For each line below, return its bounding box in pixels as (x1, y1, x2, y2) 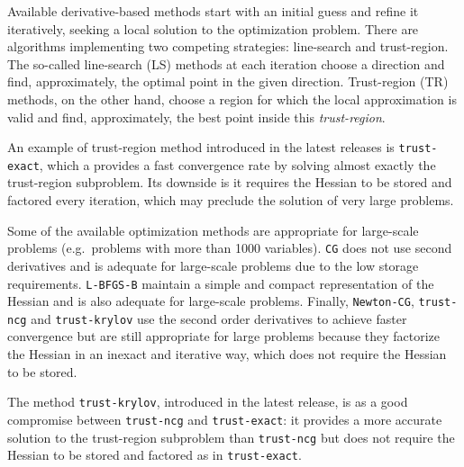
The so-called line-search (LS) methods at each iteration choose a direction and (7, 54, 445, 73)
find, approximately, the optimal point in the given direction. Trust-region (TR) (7, 72, 449, 91)
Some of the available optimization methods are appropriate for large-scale (7, 220, 419, 239)
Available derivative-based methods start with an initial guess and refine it (7, 2, 419, 20)
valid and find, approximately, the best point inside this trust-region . (7, 107, 386, 126)
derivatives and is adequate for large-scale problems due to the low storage (7, 256, 419, 274)
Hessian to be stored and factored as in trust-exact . (7, 445, 302, 464)
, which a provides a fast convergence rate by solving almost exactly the (39, 155, 436, 174)
